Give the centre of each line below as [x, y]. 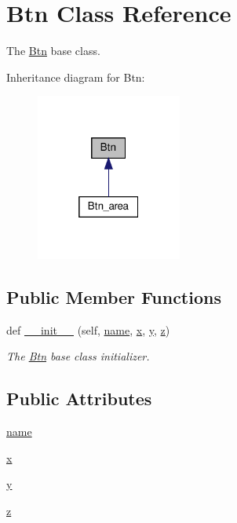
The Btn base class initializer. [78, 356]
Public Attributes [79, 399]
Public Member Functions [114, 296]
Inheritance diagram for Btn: [76, 77]
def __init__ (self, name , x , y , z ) [88, 329]
